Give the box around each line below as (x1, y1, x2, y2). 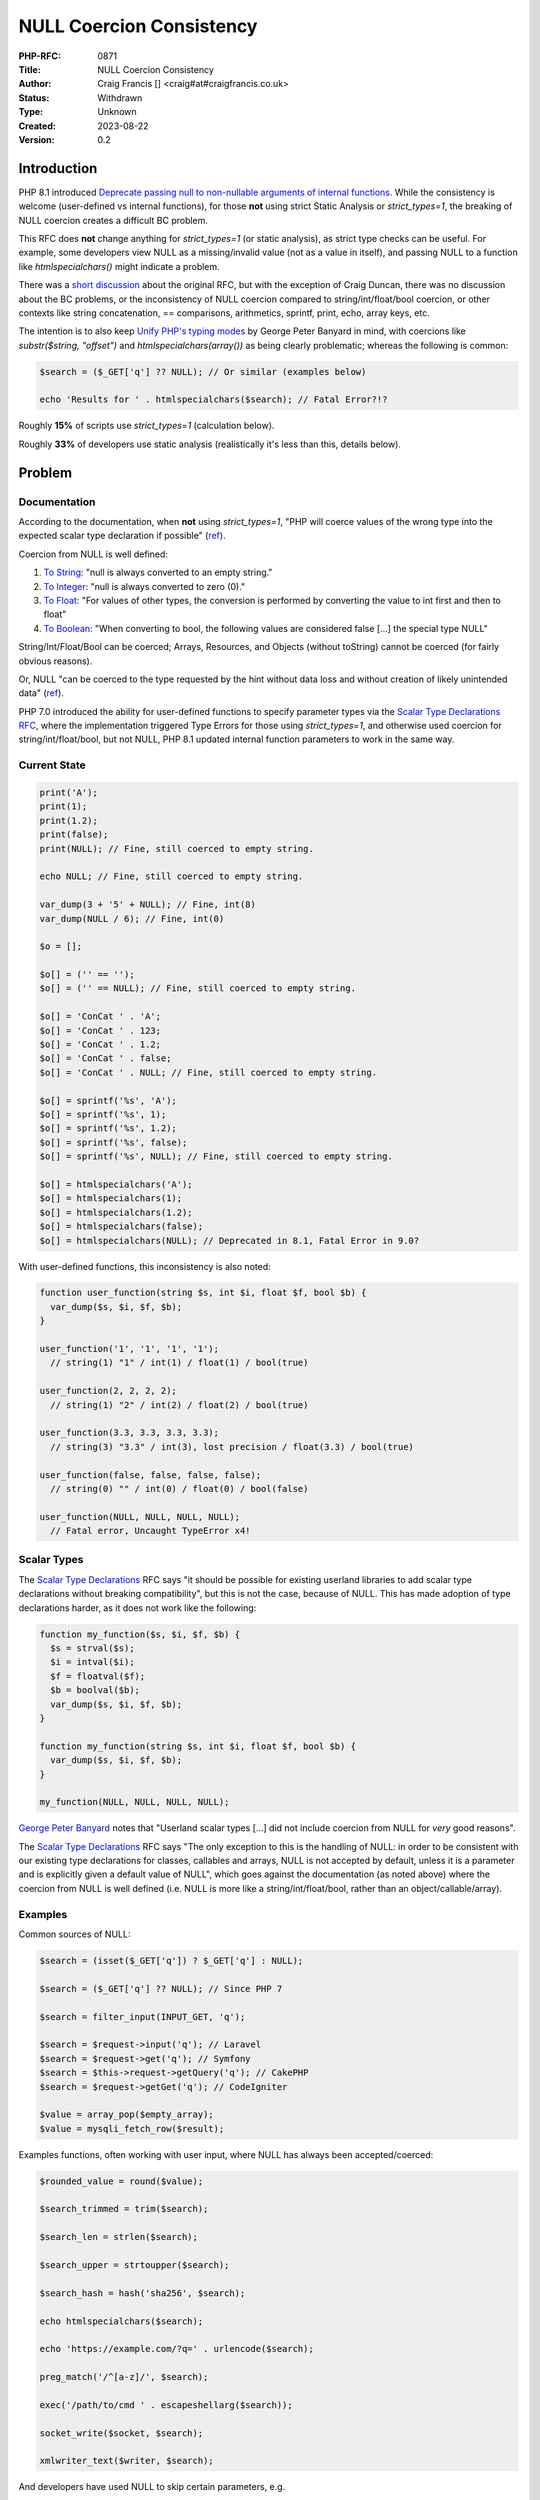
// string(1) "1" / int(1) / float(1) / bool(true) (50, 1357, 309, 1369)
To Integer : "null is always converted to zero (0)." (43, 580, 246, 592)
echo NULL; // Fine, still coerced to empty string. (39, 871, 304, 882)
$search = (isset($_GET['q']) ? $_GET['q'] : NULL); (39, 1955, 304, 1966)
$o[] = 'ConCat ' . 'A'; (39, 1011, 162, 1022)
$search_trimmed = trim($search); (39, 2203, 209, 2215)
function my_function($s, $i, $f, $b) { (39, 1628, 240, 1640)
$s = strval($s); (50, 1643, 135, 1654)
